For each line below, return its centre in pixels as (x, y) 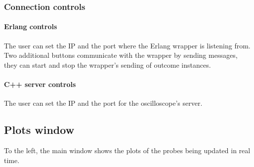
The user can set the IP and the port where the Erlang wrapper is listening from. (127, 45)
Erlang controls (31, 26)
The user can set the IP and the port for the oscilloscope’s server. (103, 103)
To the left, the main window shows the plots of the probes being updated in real (127, 150)
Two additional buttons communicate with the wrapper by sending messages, (121, 55)
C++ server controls (40, 84)
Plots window (39, 130)
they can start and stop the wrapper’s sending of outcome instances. (107, 64)
